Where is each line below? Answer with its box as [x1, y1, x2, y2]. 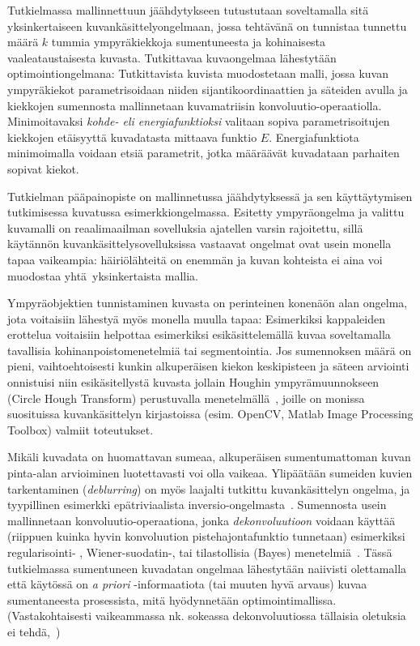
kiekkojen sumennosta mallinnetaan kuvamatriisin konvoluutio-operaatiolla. [7, 96, 382, 113]
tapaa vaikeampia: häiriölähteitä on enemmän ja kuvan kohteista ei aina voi [7, 250, 383, 267]
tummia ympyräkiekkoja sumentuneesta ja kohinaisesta [51, 33, 326, 50]
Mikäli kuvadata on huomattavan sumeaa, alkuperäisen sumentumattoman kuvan [7, 448, 411, 465]
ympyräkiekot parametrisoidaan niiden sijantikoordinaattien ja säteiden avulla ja [7, 80, 408, 97]
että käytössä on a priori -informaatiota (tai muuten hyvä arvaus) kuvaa [7, 575, 367, 593]
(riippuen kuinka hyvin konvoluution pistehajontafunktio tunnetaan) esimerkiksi [7, 528, 405, 545]
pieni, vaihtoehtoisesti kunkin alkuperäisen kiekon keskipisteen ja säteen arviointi [7, 357, 409, 374]
